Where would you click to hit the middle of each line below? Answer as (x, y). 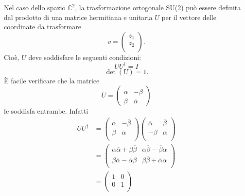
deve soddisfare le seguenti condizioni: (85, 57)
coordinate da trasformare (43, 27)
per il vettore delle (189, 17)
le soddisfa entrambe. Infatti (46, 111)
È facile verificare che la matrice (52, 80)
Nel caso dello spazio (35, 7)
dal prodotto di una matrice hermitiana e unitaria (78, 17)
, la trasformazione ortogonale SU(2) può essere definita (158, 7)
